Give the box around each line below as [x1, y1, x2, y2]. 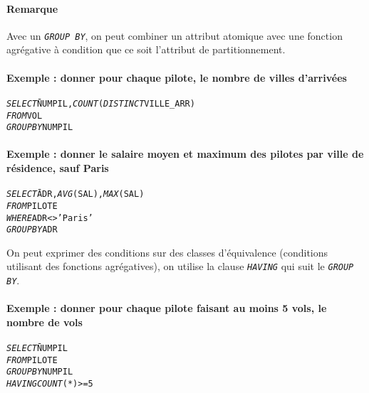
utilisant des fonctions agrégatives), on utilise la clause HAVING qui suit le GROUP [6, 259, 354, 274]
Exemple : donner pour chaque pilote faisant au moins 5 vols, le [6, 301, 327, 316]
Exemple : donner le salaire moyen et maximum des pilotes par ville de [6, 146, 364, 161]
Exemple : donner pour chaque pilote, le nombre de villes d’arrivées [6, 70, 347, 85]
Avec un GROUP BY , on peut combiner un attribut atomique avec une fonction [6, 28, 343, 43]
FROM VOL [6, 110, 43, 121]
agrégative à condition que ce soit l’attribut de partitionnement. [6, 42, 286, 57]
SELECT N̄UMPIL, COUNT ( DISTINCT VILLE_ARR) [6, 98, 195, 109]
